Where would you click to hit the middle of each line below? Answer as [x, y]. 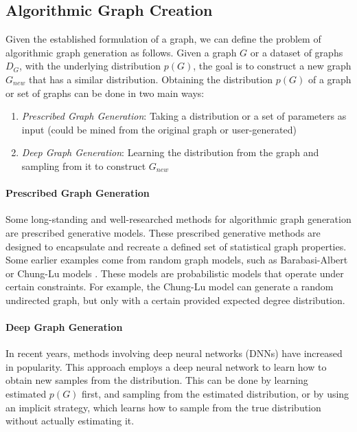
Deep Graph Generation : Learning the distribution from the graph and [170, 152]
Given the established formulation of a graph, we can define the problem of [163, 39]
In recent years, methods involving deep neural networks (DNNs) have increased [174, 353]
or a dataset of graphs [297, 52]
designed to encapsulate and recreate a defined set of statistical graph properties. [176, 246]
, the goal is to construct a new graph [272, 66]
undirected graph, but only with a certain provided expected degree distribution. [175, 300]
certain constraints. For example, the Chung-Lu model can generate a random [170, 287]
